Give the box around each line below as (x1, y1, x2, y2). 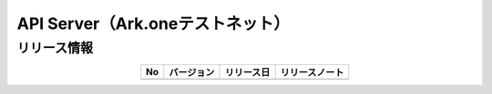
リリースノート (280, 66, 344, 79)
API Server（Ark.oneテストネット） (16, 14, 291, 33)
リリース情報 (16, 40, 94, 56)
